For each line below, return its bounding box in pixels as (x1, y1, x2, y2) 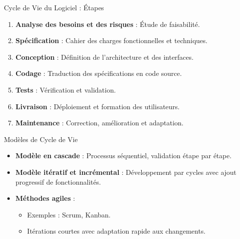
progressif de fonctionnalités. (15, 176, 101, 187)
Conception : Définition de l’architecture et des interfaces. (15, 51, 194, 62)
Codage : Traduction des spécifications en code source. (15, 68, 182, 78)
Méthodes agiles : (15, 193, 75, 203)
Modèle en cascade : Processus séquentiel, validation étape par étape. (15, 150, 232, 161)
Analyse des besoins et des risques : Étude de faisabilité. (15, 19, 200, 29)
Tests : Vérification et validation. (15, 84, 116, 95)
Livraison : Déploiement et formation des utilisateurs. (15, 101, 180, 111)
